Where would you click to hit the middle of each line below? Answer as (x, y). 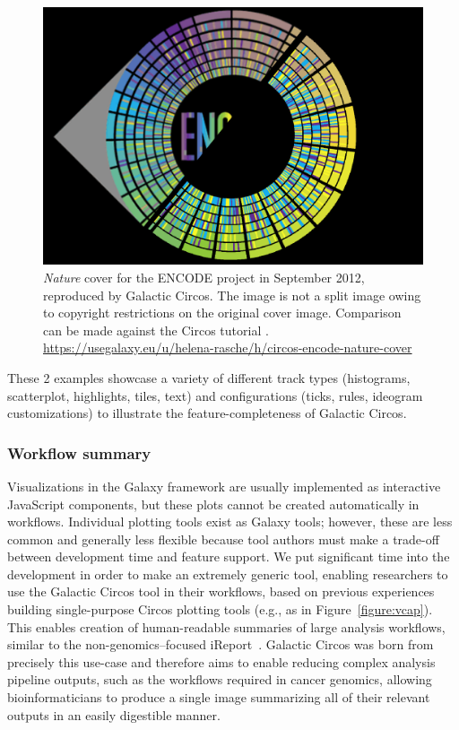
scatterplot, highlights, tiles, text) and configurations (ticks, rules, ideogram (215, 395)
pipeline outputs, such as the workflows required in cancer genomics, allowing (220, 679)
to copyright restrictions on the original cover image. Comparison (222, 313)
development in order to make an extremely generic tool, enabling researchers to (228, 574)
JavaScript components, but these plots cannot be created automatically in (213, 504)
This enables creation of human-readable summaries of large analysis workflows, (226, 626)
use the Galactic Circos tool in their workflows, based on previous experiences (221, 591)
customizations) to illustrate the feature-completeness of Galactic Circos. (207, 413)
